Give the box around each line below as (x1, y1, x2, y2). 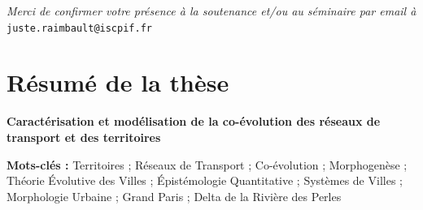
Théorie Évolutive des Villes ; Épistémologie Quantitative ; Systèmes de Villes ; (7, 172, 403, 189)
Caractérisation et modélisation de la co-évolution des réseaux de (7, 113, 381, 130)
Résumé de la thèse (7, 66, 229, 99)
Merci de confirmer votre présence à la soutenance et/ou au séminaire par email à (7, 2, 416, 19)
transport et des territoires (7, 128, 161, 145)
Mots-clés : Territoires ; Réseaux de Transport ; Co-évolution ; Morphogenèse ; (7, 156, 408, 173)
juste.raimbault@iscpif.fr (7, 22, 152, 34)
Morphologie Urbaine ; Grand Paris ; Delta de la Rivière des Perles (7, 187, 342, 204)
